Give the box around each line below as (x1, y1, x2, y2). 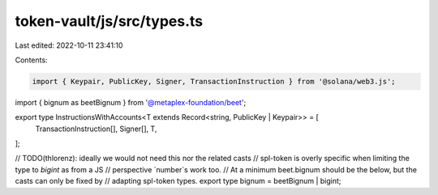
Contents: (15, 55, 48, 65)
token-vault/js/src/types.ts (15, 12, 204, 30)
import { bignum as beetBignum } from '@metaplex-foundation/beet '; (15, 97, 247, 107)
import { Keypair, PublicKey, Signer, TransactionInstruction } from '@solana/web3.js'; (32, 77, 397, 86)
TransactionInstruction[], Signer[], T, (35, 124, 157, 134)
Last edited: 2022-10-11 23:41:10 (15, 40, 123, 50)
